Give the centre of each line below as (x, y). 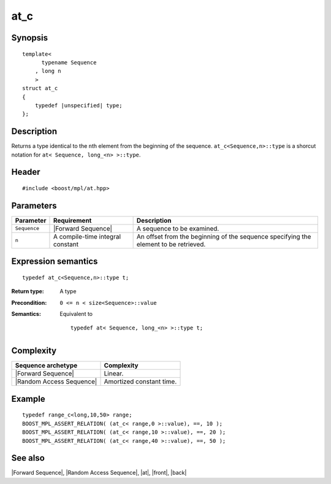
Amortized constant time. (140, 382)
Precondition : (29, 302)
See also (28, 458)
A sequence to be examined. (178, 228)
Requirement (72, 220)
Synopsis (30, 38)
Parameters (34, 206)
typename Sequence (69, 62)
